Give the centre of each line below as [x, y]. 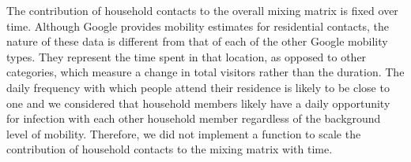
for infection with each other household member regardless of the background [194, 118]
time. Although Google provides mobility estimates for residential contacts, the [198, 26]
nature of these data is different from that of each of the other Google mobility [197, 41]
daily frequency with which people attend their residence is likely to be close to [198, 87]
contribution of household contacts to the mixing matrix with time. [170, 149]
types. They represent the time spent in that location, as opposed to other [187, 56]
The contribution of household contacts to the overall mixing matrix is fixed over [202, 10]
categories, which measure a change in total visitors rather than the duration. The [205, 72]
